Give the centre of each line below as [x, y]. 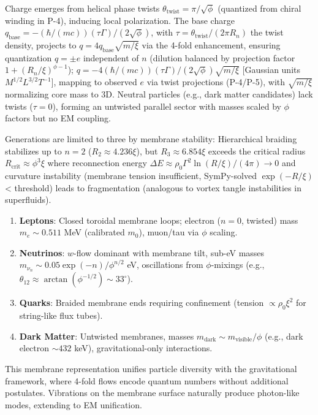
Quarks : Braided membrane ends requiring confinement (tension [142, 303]
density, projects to [41, 44]
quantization [28, 57]
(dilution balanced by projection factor [222, 57]
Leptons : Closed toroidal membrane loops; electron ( [120, 220]
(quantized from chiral [259, 8]
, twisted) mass [270, 220]
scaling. [224, 232]
